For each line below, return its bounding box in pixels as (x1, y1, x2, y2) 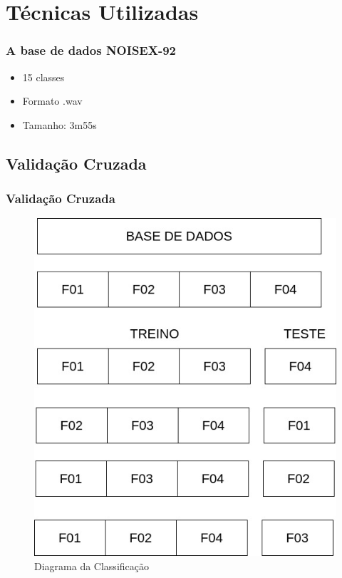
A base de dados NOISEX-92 (6, 41, 176, 59)
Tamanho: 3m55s (22, 117, 97, 132)
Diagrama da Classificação (34, 558, 149, 573)
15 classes (22, 69, 65, 84)
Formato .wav (22, 93, 83, 108)
